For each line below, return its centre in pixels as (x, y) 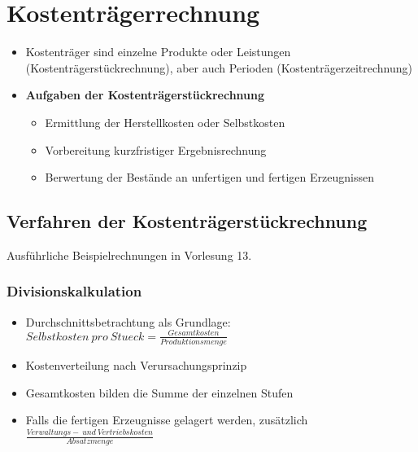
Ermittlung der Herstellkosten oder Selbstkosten (165, 122)
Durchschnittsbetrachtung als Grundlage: (128, 321)
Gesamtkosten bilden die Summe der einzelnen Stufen (159, 392)
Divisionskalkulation (74, 291)
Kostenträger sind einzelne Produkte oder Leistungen (158, 52)
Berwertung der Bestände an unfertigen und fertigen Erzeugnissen (209, 177)
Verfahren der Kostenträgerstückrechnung (187, 221)
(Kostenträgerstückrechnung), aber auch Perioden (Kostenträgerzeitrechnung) (219, 67)
